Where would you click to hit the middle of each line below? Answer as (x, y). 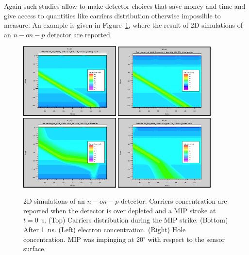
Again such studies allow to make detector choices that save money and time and (125, 6)
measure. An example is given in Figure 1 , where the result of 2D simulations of (124, 25)
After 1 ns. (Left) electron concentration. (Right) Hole (105, 229)
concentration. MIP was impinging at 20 (83, 239)
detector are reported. (80, 34)
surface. (35, 248)
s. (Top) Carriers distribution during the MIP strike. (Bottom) (135, 220)
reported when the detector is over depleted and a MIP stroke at (120, 210)
